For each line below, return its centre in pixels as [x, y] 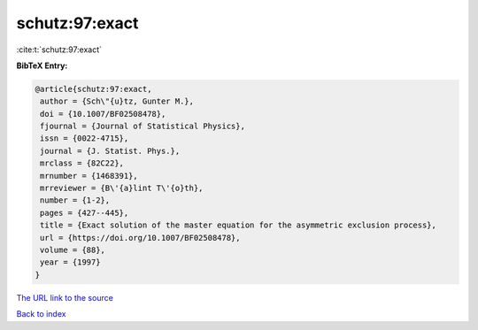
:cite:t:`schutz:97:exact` [59, 50]
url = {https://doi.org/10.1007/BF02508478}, [140, 238]
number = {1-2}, [75, 200]
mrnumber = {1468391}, [89, 176]
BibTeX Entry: [42, 65]
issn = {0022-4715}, [85, 138]
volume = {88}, [73, 250]
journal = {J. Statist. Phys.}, [110, 151]
